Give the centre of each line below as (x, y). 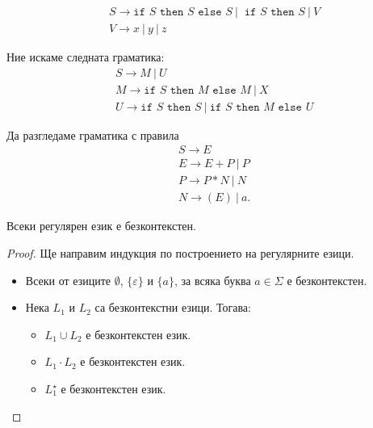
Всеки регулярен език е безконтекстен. (101, 226)
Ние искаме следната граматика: (86, 57)
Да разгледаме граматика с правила (93, 134)
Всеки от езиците (68, 280)
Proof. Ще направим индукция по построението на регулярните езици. (180, 253)
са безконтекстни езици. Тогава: (173, 307)
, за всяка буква (213, 280)
